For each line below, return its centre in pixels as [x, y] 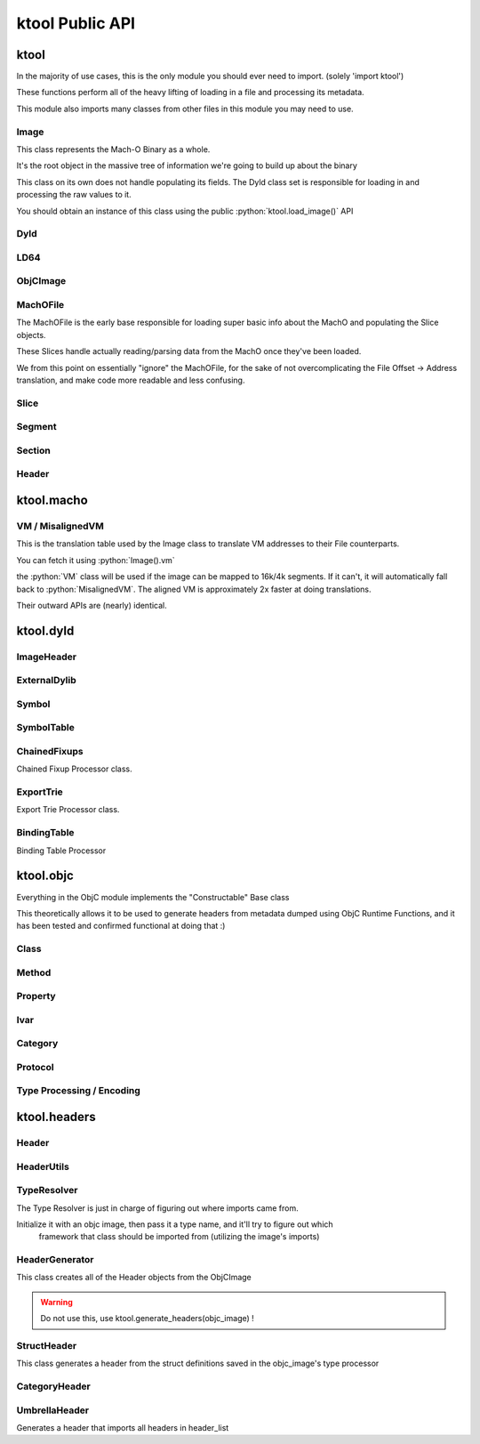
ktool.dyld [45, 630]
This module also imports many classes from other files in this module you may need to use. [185, 109]
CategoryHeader [53, 1386]
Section [33, 450]
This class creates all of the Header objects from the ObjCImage [134, 1278]
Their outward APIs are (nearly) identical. [92, 605]
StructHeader [47, 1345]
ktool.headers [56, 1117]
